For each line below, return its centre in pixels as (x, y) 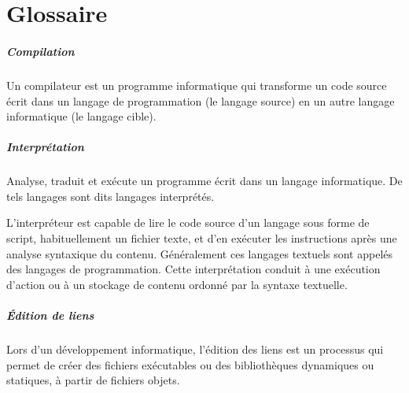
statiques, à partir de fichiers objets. (93, 380)
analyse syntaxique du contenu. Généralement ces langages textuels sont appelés (200, 253)
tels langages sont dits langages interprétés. (111, 196)
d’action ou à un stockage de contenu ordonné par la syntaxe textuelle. (177, 284)
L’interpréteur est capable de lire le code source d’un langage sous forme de (188, 222)
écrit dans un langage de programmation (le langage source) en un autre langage (201, 100)
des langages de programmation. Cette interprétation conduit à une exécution (193, 269)
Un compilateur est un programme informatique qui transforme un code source (197, 85)
